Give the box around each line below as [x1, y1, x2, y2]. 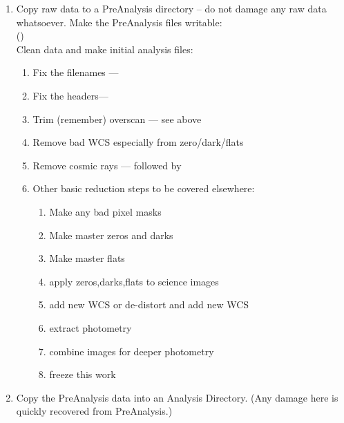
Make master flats [49, 251, 125, 265]
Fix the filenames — [32, 65, 119, 79]
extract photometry [49, 320, 132, 335]
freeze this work [49, 367, 116, 382]
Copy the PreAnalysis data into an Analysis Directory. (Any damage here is [16, 390, 338, 404]
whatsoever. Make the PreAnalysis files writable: [16, 15, 222, 29]
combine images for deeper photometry [49, 344, 214, 358]
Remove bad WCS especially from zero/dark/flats [32, 135, 244, 149]
